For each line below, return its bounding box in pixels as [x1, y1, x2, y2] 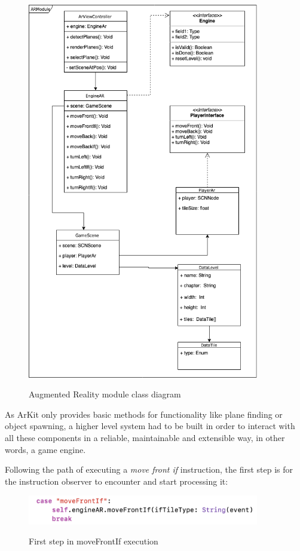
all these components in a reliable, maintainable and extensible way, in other [5, 431, 285, 443]
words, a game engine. [5, 443, 86, 455]
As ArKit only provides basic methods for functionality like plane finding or [5, 408, 283, 420]
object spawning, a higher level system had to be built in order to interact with [5, 420, 295, 432]
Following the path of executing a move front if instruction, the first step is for [5, 463, 293, 476]
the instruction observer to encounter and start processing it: [5, 475, 228, 487]
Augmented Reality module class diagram [29, 388, 181, 400]
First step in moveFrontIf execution [29, 535, 158, 547]
